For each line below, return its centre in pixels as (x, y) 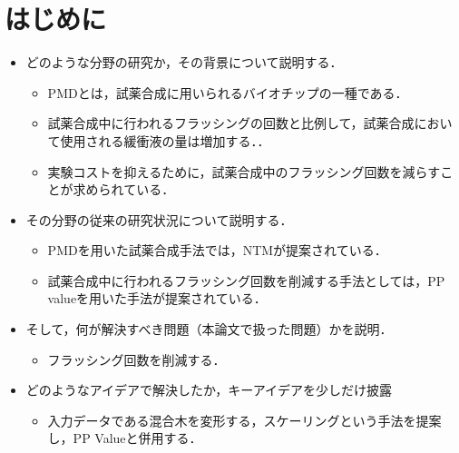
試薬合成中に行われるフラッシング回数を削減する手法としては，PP (246, 280)
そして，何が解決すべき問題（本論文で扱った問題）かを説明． (209, 329)
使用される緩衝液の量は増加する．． (165, 140)
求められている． (124, 189)
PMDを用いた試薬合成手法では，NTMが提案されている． (217, 250)
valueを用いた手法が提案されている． (157, 298)
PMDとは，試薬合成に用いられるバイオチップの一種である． (228, 92)
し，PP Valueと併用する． (125, 438)
